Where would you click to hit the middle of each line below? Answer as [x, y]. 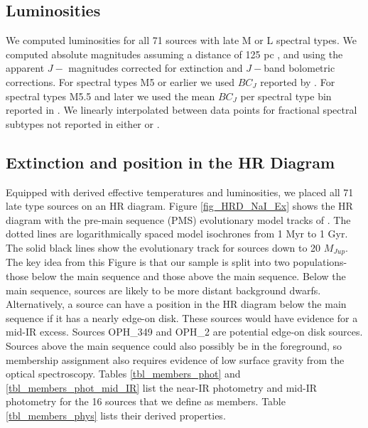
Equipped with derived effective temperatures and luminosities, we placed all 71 [180, 192]
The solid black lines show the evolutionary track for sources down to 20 [163, 247]
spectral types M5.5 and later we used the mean [110, 96]
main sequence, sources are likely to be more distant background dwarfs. [163, 290]
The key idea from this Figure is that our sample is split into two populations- [177, 262]
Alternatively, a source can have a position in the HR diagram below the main [176, 304]
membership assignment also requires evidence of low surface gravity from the [175, 359]
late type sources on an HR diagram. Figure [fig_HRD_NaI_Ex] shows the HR [179, 206]
